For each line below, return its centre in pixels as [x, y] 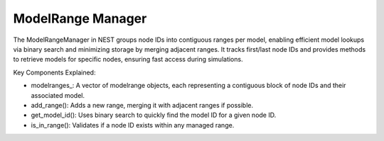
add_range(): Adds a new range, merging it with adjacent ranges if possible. [142, 105]
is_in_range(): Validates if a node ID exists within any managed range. [133, 125]
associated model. [58, 95]
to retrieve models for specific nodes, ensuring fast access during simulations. [128, 60]
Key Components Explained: [54, 72]
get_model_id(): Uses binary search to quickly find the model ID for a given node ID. [154, 115]
